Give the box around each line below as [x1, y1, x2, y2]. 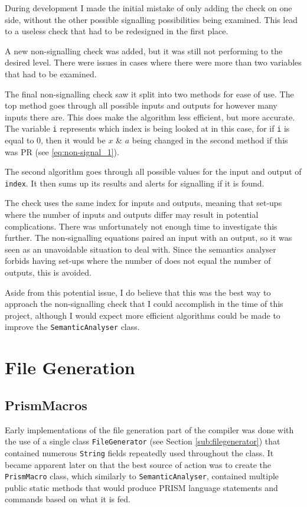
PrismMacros [5, 395, 87, 414]
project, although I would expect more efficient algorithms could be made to [5, 309, 280, 321]
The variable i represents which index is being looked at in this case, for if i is [5, 122, 290, 135]
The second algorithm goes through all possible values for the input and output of [5, 165, 302, 178]
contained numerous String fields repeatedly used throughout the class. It [5, 446, 274, 459]
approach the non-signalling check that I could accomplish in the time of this [5, 297, 283, 310]
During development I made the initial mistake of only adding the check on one [5, 2, 292, 14]
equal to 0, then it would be [5, 134, 106, 146]
